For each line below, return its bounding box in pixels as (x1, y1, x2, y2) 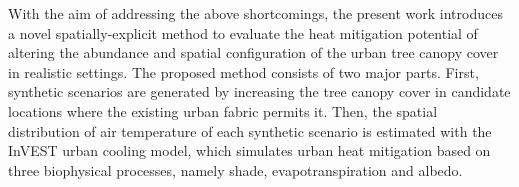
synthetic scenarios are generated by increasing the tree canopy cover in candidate (8, 81, 511, 102)
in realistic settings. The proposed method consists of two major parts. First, (8, 61, 479, 82)
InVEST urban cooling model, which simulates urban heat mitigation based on (8, 140, 491, 161)
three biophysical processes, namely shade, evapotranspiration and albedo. (8, 159, 463, 180)
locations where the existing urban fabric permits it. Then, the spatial (8, 100, 438, 121)
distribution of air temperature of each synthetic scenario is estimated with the (8, 120, 492, 141)
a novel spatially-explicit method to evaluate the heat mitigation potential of (8, 22, 478, 43)
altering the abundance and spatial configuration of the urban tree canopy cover (8, 42, 499, 63)
